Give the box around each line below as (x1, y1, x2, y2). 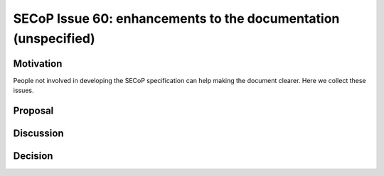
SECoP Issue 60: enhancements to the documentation (13, 11, 340, 26)
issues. (13, 86, 35, 95)
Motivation (13, 57, 63, 70)
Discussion (13, 128, 64, 140)
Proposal (13, 105, 54, 117)
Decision (13, 150, 53, 163)
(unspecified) (13, 31, 95, 46)
